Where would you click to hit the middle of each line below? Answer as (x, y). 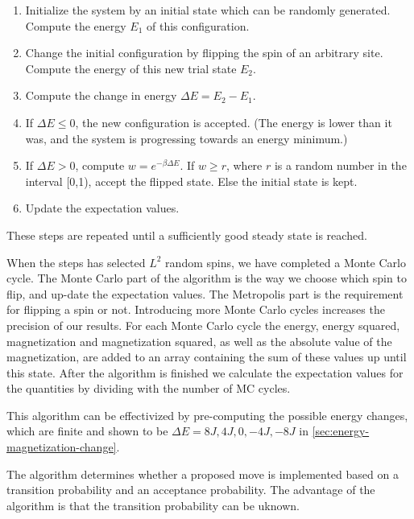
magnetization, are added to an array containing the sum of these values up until (207, 357)
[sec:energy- (341, 431)
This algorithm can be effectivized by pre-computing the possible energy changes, (207, 415)
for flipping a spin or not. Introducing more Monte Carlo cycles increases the (196, 309)
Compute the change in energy (101, 95)
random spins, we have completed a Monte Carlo (286, 262)
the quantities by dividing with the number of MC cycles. (149, 388)
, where (244, 165)
